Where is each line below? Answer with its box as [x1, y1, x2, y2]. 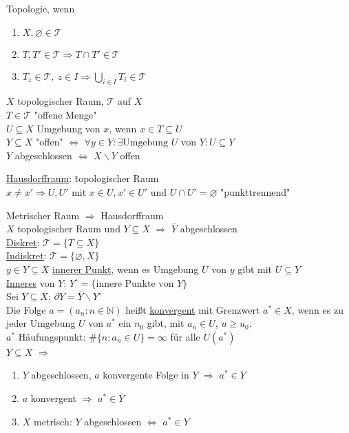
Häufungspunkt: [18, 329, 86, 343]
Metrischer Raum [6, 208, 80, 222]
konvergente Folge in [103, 367, 189, 382]
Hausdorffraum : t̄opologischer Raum [6, 171, 159, 185]
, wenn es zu [291, 302, 343, 316]
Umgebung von [36, 121, 101, 135]
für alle [170, 329, 200, 343]
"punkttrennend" [220, 184, 290, 199]
